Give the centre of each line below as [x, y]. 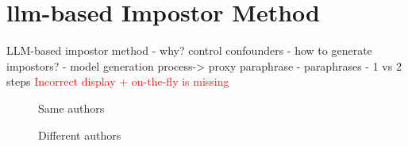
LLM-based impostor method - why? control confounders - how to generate [189, 50]
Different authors [80, 134]
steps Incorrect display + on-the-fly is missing [118, 81]
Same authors [71, 108]
